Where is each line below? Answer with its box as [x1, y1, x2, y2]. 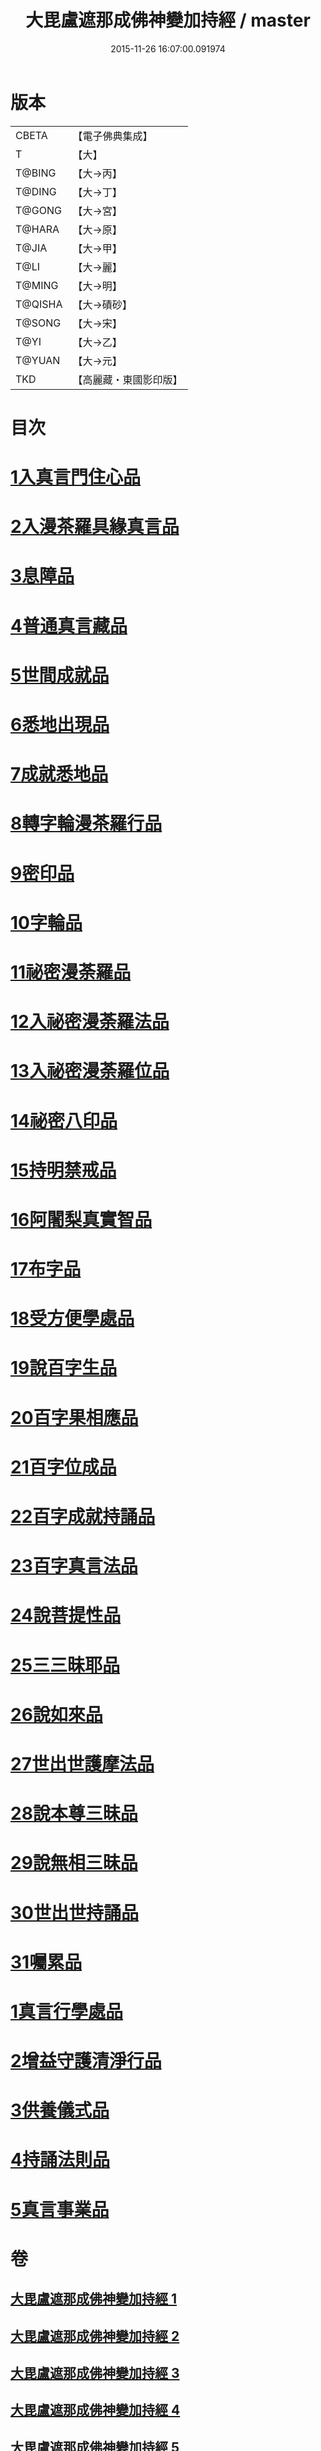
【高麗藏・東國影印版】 [72, 372, 183, 386]
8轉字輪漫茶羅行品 [10, 812, 163, 835]
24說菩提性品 [10, 1604, 122, 1627]
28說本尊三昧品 [10, 1802, 138, 1825]
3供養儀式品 [10, 2099, 110, 2122]
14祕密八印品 [10, 1109, 118, 1132]
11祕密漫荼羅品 [10, 961, 132, 983]
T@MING [15, 278, 59, 292]
